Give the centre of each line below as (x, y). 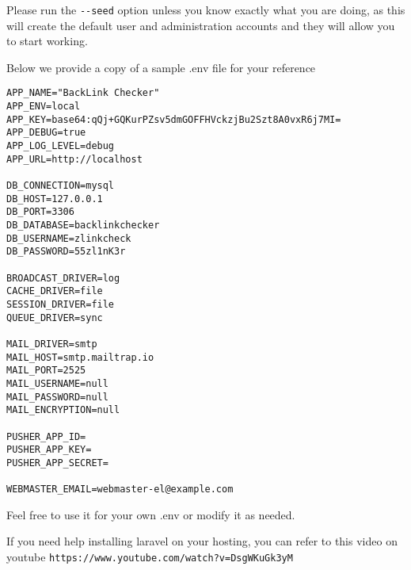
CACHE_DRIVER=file (55, 291)
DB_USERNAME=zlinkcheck (69, 238)
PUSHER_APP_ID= (46, 436)
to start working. (47, 41)
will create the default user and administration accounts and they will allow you (201, 25)
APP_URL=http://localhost (74, 159)
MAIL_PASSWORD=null (57, 397)
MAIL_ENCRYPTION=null (63, 410)
